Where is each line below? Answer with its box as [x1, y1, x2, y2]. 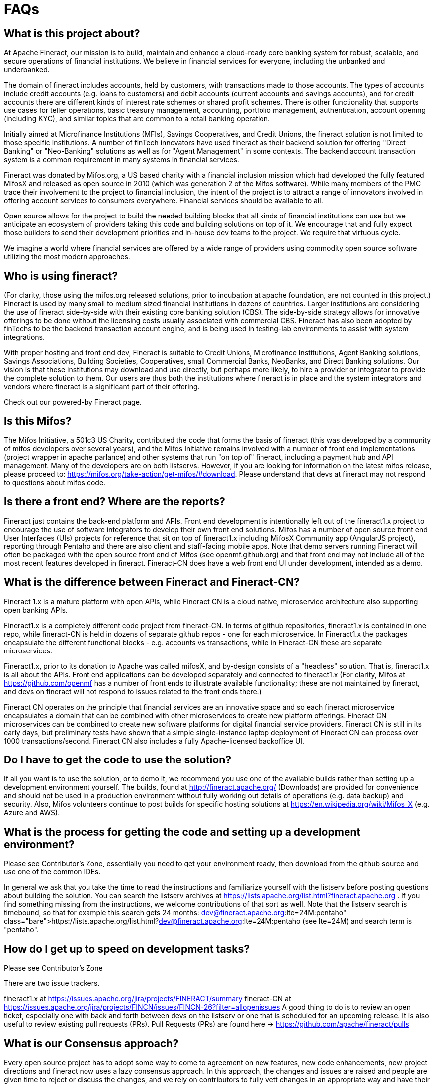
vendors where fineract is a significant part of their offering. [4, 382, 200, 391]
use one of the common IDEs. [4, 867, 101, 876]
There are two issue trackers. [4, 979, 100, 988]
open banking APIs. [4, 605, 68, 614]
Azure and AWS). [4, 808, 60, 817]
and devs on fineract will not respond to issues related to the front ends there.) [4, 687, 261, 696]
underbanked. [4, 65, 50, 74]
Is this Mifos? [4, 415, 72, 428]
